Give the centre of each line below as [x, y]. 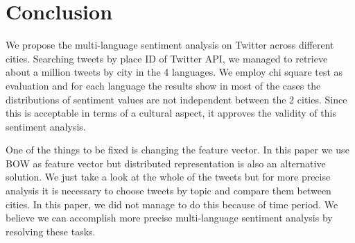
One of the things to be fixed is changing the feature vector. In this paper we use [177, 150]
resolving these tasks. [51, 231]
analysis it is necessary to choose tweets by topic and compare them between [168, 191]
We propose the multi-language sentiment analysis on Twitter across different [170, 45]
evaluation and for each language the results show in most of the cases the [163, 85]
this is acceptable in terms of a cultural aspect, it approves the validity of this [171, 113]
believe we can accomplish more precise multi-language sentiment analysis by [169, 218]
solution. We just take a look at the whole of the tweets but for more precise [168, 177]
